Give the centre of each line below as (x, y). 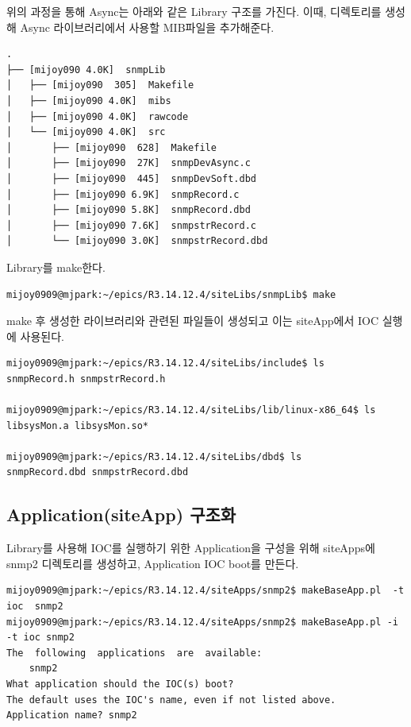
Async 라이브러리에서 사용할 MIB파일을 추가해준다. (147, 27)
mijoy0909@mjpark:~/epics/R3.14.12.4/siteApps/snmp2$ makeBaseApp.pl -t (205, 591)
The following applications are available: (134, 653)
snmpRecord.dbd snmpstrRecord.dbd (98, 472)
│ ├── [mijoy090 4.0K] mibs (89, 101)
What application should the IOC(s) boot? (120, 684)
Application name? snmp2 (72, 715)
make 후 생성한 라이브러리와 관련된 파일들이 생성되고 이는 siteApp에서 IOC (193, 321)
